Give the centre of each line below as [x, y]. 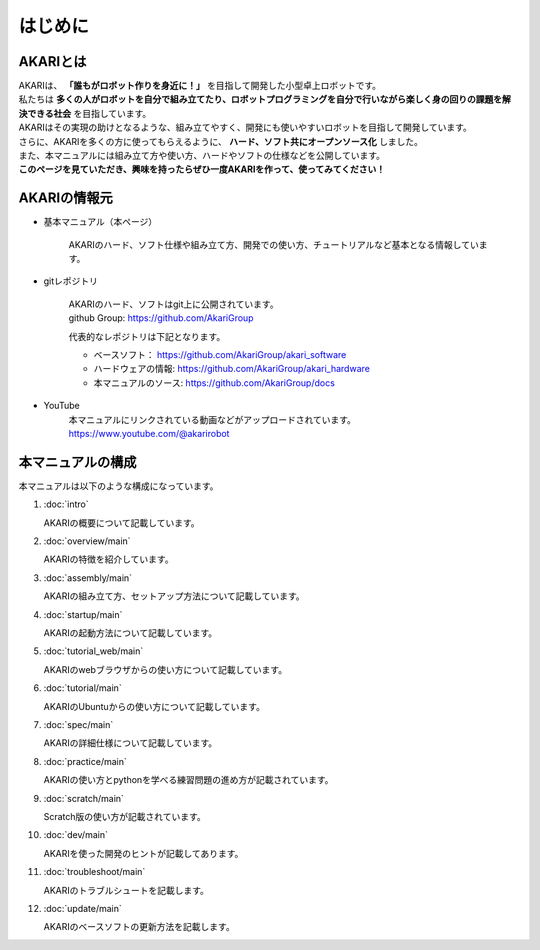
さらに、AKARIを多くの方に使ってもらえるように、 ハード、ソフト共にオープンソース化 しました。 [221, 141]
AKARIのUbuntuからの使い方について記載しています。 [154, 706]
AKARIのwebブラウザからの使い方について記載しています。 [165, 669]
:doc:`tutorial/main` [82, 688]
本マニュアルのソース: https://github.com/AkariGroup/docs [214, 382]
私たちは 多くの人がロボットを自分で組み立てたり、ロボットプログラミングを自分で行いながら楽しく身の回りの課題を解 [265, 99]
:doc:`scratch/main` [84, 798]
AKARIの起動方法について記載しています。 [130, 633]
